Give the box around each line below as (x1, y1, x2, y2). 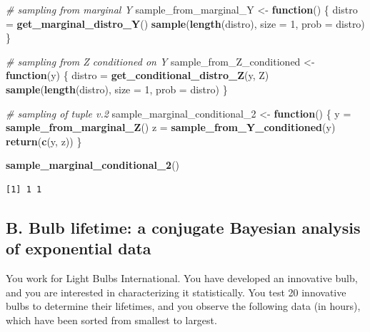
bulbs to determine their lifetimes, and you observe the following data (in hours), (6, 299, 361, 313)
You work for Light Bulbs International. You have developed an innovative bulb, (6, 271, 358, 286)
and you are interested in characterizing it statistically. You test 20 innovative (6, 284, 346, 299)
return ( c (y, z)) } (6, 133, 82, 148)
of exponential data (6, 237, 151, 259)
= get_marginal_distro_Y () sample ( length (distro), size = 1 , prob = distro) (6, 16, 365, 31)
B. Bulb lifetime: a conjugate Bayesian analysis (6, 216, 361, 238)
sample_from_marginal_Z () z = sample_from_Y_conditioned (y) (6, 120, 336, 135)
